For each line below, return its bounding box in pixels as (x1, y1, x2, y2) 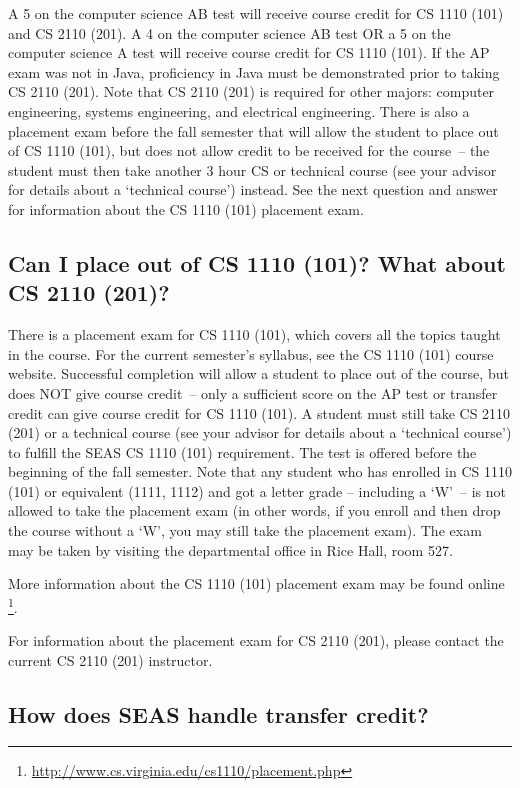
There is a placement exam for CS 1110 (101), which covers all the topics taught (8, 324, 501, 345)
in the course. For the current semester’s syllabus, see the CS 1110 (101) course (8, 343, 494, 364)
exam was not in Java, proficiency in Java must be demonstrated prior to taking (8, 61, 500, 82)
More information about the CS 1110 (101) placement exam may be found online (8, 573, 505, 594)
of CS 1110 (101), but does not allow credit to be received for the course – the (8, 140, 490, 161)
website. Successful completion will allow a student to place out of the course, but (8, 363, 509, 384)
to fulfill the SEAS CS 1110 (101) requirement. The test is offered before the (8, 441, 477, 462)
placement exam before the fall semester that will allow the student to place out (8, 120, 499, 141)
